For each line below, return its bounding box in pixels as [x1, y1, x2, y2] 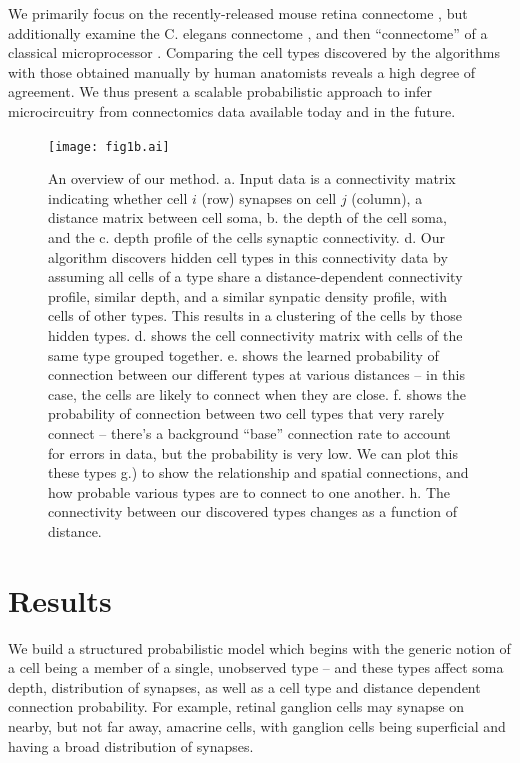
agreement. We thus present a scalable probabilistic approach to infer [8, 81, 433, 102]
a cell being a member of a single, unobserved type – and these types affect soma [8, 657, 504, 678]
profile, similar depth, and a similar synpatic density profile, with [48, 285, 448, 306]
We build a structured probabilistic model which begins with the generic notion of [8, 637, 511, 658]
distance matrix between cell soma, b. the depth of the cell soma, [48, 207, 447, 228]
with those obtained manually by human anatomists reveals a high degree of [8, 61, 476, 82]
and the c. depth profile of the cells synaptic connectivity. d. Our [48, 227, 445, 247]
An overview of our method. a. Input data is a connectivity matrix [48, 168, 456, 189]
